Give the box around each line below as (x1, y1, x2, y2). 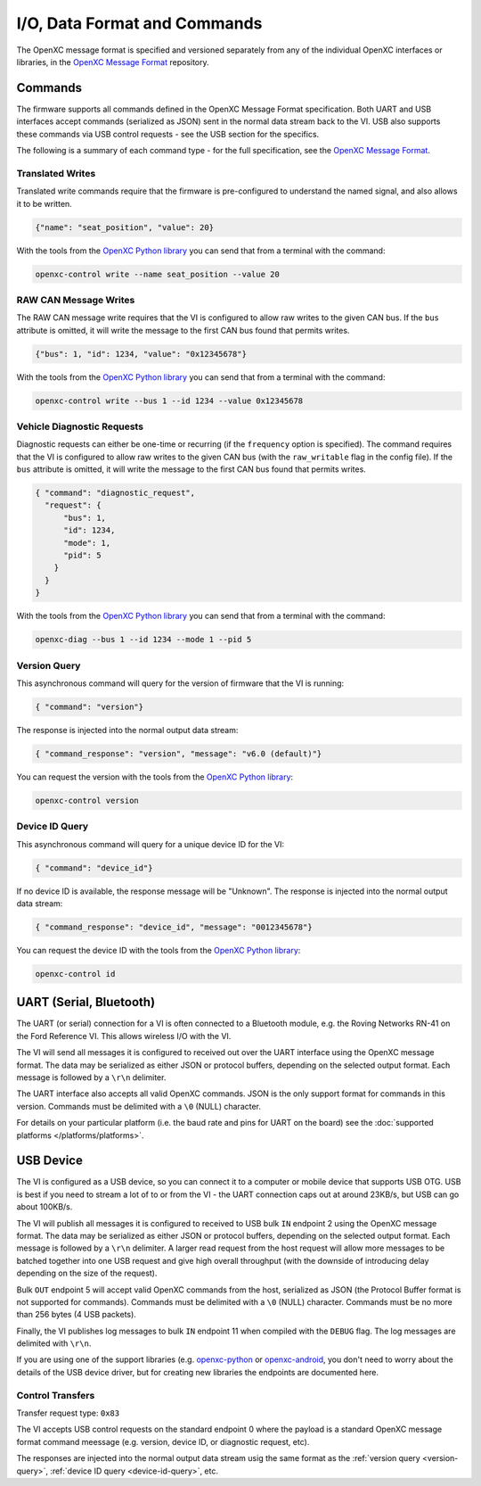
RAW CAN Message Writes (16, 293, 135, 306)
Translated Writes (16, 167, 96, 179)
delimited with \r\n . (16, 1338, 92, 1349)
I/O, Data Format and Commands (16, 13, 263, 33)
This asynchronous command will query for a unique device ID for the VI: (16, 838, 285, 849)
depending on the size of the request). (16, 1267, 158, 1279)
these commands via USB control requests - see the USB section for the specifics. (16, 128, 320, 139)
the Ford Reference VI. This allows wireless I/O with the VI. (16, 1030, 232, 1041)
